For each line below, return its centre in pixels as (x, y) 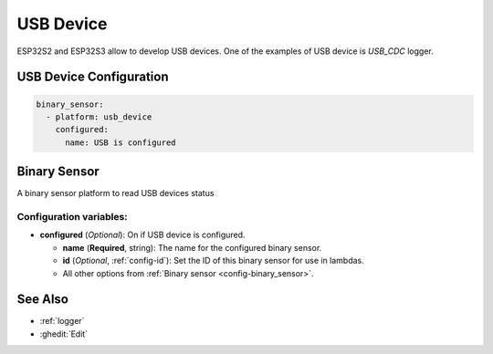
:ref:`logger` (62, 321)
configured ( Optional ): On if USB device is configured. (142, 235)
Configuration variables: (72, 216)
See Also (42, 300)
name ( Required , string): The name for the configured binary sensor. (192, 247)
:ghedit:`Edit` (64, 334)
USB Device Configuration (93, 77)
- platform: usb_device (99, 117)
